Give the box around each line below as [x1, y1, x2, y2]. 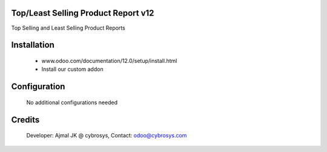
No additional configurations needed [26, 99, 118, 106]
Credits [11, 114, 40, 125]
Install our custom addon [41, 65, 104, 73]
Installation [11, 40, 54, 50]
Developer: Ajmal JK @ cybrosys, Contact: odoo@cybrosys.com [26, 132, 187, 139]
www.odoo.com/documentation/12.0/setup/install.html [41, 57, 177, 64]
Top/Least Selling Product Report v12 [11, 8, 154, 18]
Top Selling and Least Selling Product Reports [11, 24, 125, 31]
